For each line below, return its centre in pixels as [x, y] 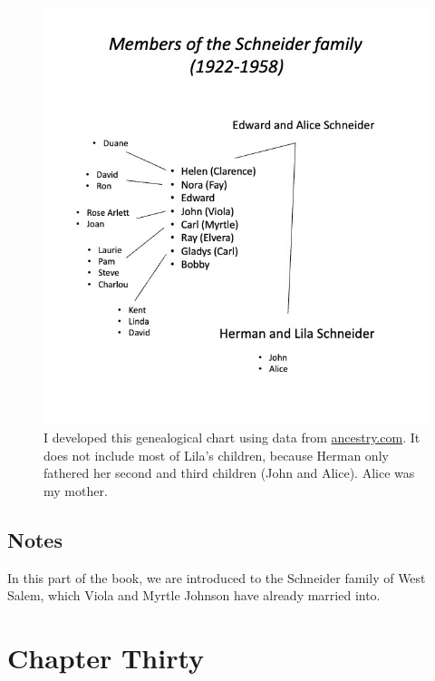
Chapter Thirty [106, 658]
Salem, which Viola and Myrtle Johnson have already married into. [194, 595]
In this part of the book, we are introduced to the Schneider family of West [217, 577]
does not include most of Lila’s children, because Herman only [216, 455]
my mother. [76, 491]
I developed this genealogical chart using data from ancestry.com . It [232, 438]
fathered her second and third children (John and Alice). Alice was [229, 473]
